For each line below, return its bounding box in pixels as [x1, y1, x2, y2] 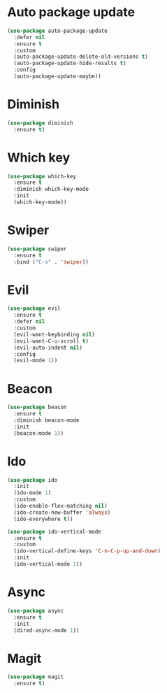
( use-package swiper [7, 245, 68, 252]
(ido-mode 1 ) [13, 490, 52, 496]
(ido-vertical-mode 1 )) [13, 561, 82, 568]
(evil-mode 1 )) [13, 357, 58, 364]
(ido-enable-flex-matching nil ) [13, 503, 108, 510]
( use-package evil [7, 305, 61, 312]
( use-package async [7, 607, 64, 614]
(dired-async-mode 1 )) [13, 627, 80, 634]
